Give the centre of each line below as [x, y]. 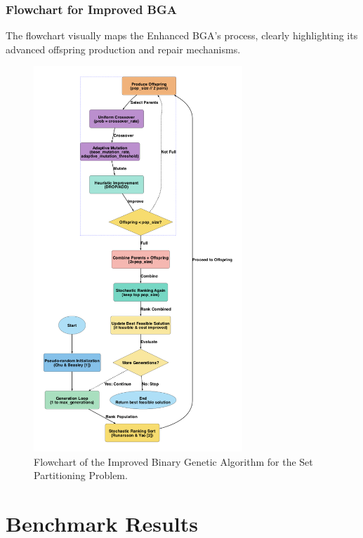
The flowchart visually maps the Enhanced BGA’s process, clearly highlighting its [182, 35]
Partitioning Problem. [81, 475]
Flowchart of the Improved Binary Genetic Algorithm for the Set [173, 461]
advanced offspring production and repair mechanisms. [123, 49]
